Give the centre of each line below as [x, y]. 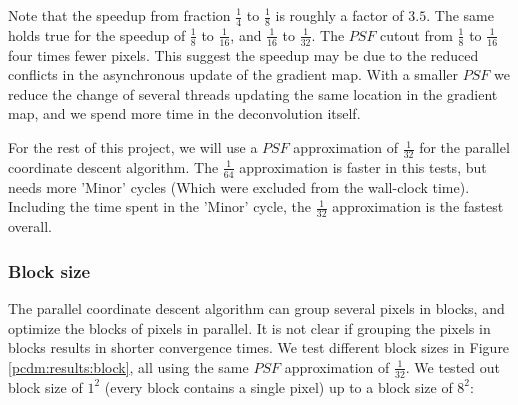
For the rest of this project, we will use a [133, 147]
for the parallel [464, 147]
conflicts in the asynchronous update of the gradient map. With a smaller [233, 74]
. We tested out [452, 366]
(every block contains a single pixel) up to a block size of [278, 386]
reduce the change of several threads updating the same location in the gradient [253, 93]
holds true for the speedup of [97, 34]
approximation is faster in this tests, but [363, 166]
